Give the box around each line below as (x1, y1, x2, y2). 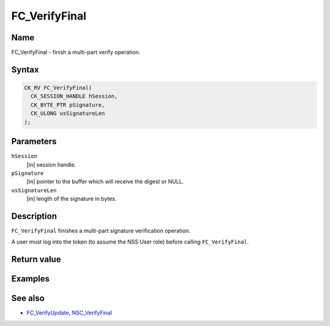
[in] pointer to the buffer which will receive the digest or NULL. (26, 178, 184, 186)
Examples (11, 273, 50, 284)
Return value (11, 254, 61, 265)
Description (11, 211, 57, 221)
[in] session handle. (26, 161, 76, 168)
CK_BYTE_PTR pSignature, (31, 101, 105, 108)
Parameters (11, 136, 57, 147)
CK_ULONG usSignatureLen (31, 110, 105, 117)
